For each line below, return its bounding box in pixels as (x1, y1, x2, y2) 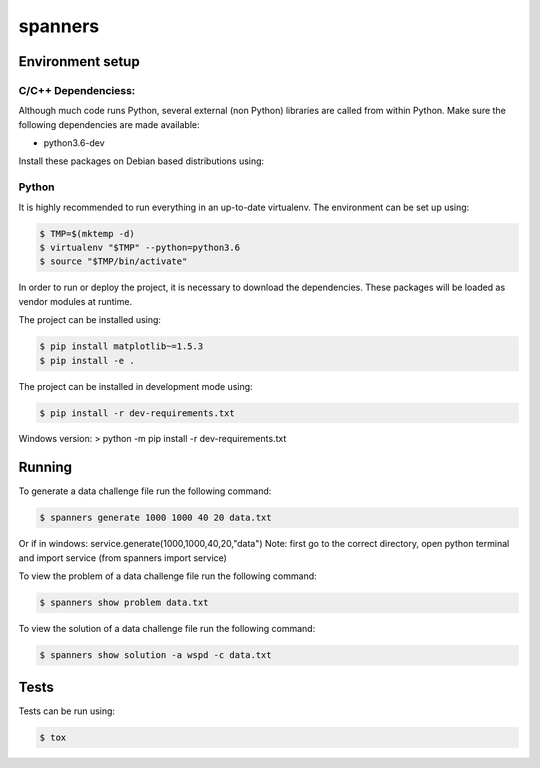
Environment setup (18, 53, 140, 70)
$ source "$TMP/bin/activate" (39, 256, 188, 267)
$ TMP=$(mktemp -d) (39, 228, 135, 239)
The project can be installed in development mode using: (18, 380, 254, 392)
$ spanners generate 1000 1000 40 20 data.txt (39, 512, 272, 524)
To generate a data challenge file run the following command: (18, 485, 272, 497)
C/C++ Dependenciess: (18, 83, 136, 97)
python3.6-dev (43, 137, 105, 149)
